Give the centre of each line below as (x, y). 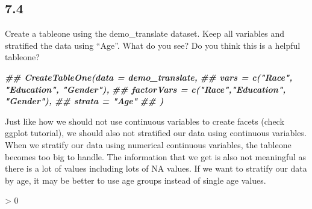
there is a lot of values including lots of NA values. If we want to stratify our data (156, 168)
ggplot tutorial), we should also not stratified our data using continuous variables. (156, 133)
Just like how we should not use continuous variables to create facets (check (145, 121)
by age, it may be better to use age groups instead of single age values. (136, 180)
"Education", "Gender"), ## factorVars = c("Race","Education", (145, 89)
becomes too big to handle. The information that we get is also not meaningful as (156, 156)
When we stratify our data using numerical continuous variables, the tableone (148, 144)
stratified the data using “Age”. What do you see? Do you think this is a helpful (153, 45)
